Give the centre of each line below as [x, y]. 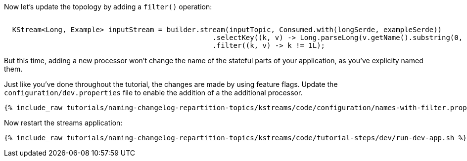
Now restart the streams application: [63, 123]
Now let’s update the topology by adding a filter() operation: [108, 7]
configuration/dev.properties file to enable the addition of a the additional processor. [153, 93]
